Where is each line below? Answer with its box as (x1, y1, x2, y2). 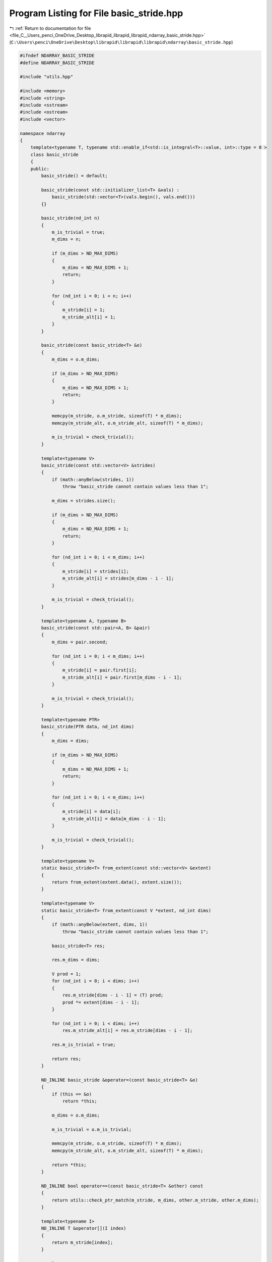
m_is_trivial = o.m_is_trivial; (51, 1126, 132, 1132)
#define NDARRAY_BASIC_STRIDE (20, 60, 95, 66)
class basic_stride (30, 151, 79, 157)
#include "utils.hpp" (20, 74, 74, 80)
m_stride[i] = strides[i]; (62, 568, 129, 574)
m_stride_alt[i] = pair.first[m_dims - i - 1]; (62, 674, 182, 680)
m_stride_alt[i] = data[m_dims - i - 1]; (62, 816, 166, 821)
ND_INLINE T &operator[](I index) (41, 1226, 126, 1231)
